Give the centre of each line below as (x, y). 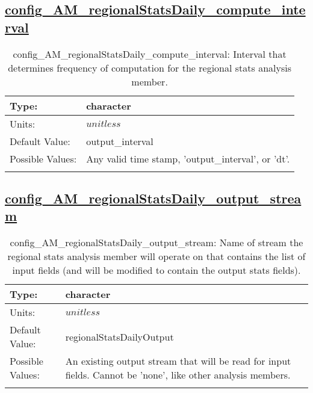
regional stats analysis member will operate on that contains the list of (156, 256)
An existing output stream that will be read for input (178, 361)
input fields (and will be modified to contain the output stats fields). (156, 270)
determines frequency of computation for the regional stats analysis (150, 67)
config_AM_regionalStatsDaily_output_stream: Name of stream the (156, 243)
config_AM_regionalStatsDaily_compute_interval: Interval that (150, 54)
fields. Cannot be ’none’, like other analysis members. (178, 375)
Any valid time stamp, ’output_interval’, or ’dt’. (188, 158)
